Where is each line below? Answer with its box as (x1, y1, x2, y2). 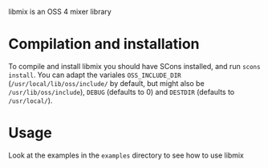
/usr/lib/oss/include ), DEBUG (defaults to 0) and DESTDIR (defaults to (8, 87, 235, 96)
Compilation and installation (8, 35, 200, 53)
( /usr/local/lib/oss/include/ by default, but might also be (8, 78, 205, 88)
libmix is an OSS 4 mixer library (8, 7, 112, 16)
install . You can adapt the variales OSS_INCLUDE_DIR (8, 70, 182, 80)
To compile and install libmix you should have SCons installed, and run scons (8, 61, 261, 71)
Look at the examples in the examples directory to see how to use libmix (8, 150, 245, 160)
